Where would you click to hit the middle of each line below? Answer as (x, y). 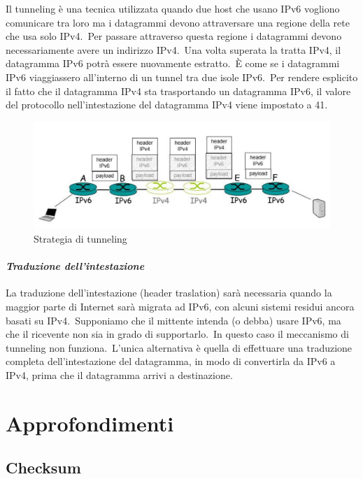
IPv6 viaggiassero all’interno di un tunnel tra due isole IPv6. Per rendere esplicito (182, 77)
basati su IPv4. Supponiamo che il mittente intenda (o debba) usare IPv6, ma (173, 320)
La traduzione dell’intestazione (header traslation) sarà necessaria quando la (169, 293)
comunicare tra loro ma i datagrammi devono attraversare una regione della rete (178, 22)
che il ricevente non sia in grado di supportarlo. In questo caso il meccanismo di (177, 334)
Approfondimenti (90, 423)
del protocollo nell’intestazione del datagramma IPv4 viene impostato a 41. (167, 105)
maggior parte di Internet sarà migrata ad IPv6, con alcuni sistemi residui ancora (180, 306)
